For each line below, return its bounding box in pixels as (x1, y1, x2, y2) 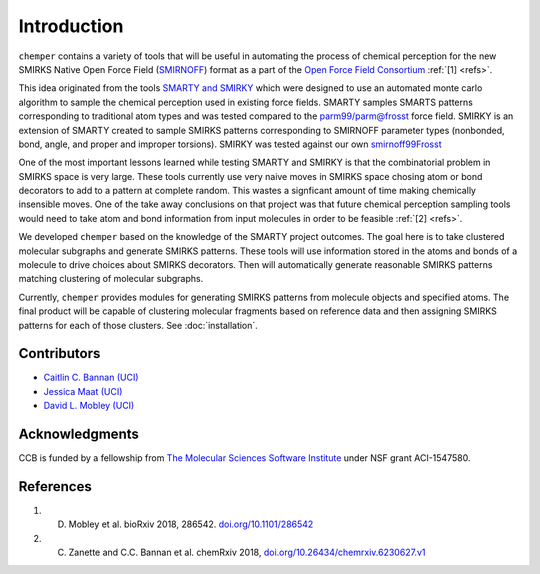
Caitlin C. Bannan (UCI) (43, 371, 139, 384)
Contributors (18, 345, 101, 362)
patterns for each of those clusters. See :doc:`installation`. (18, 319, 259, 331)
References (18, 478, 92, 495)
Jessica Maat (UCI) (43, 385, 123, 397)
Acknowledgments (18, 426, 140, 443)
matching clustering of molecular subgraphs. (18, 273, 204, 285)
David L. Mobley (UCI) (43, 400, 135, 412)
